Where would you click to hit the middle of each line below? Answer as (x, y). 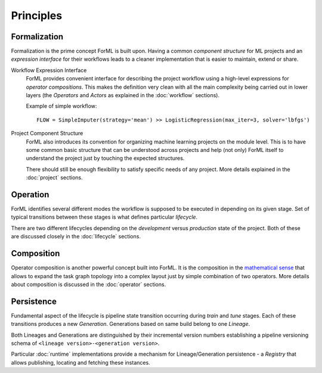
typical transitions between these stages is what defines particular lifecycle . (104, 217)
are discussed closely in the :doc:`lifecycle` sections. (76, 237)
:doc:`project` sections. (54, 178)
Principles (37, 15)
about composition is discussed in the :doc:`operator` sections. (89, 284)
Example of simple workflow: (61, 106)
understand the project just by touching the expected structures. (105, 158)
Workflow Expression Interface (49, 70)
